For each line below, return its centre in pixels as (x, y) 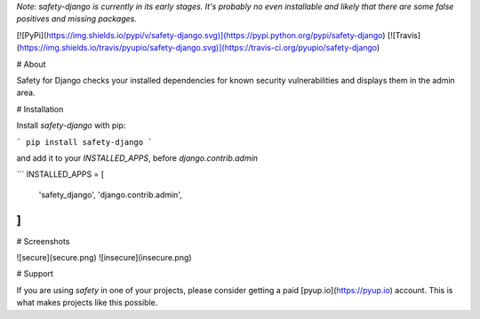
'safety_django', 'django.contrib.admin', (110, 195)
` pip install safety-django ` (84, 142)
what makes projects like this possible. (87, 303)
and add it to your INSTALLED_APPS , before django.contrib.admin (137, 158)
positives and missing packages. (76, 19)
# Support (35, 274)
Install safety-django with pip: (71, 125)
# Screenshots (43, 241)
